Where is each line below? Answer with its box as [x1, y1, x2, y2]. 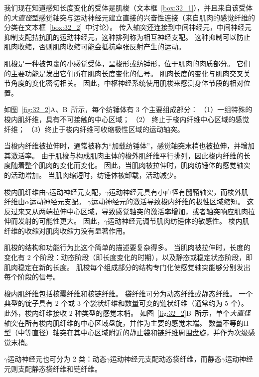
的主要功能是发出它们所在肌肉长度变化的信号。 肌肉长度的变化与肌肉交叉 [4, 68, 244, 78]
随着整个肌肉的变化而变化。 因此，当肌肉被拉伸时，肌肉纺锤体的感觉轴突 [10, 160, 251, 170]
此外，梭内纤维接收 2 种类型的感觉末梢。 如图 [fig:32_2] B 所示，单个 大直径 [4, 308, 251, 318]
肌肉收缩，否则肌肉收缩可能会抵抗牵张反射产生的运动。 [4, 41, 185, 52]
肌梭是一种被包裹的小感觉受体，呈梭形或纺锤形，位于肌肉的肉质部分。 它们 [4, 58, 251, 68]
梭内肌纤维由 [4, 186, 46, 197]
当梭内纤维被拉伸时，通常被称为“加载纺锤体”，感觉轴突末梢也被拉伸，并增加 [4, 140, 255, 151]
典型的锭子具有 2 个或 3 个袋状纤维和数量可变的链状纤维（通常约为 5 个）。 [4, 298, 248, 308]
